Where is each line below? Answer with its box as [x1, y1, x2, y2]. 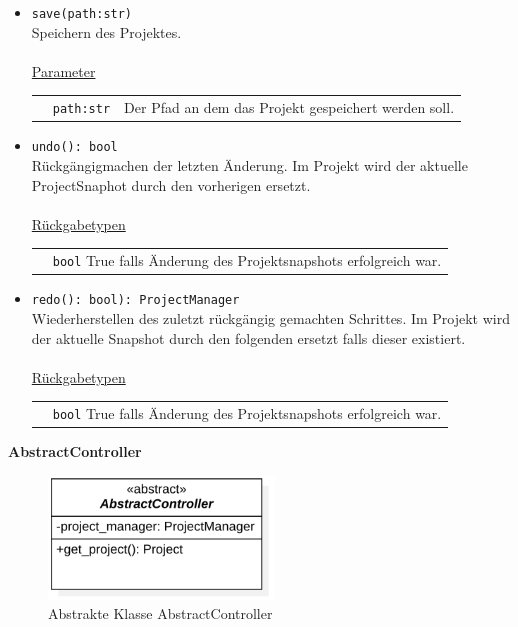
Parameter [31, 60, 96, 81]
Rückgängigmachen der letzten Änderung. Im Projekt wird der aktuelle [31, 155, 468, 175]
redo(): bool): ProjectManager [31, 293, 240, 308]
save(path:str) [31, 7, 133, 21]
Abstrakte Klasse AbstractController [48, 603, 273, 624]
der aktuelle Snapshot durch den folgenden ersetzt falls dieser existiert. [31, 327, 466, 348]
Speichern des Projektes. [31, 21, 182, 42]
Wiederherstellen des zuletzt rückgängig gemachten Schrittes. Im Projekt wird [31, 307, 510, 328]
